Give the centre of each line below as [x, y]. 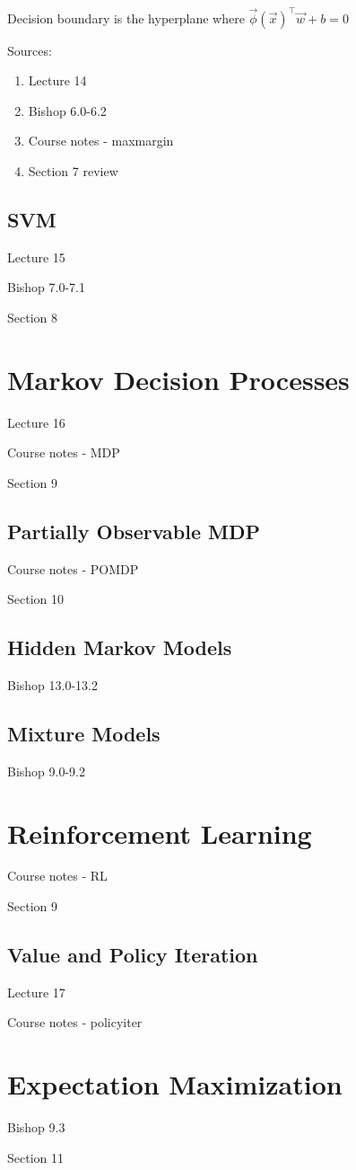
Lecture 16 [36, 422]
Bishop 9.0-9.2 [46, 771]
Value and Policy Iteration [133, 955]
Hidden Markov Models [120, 647]
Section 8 [32, 317]
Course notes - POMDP [73, 568]
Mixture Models [84, 733]
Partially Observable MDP [134, 531]
